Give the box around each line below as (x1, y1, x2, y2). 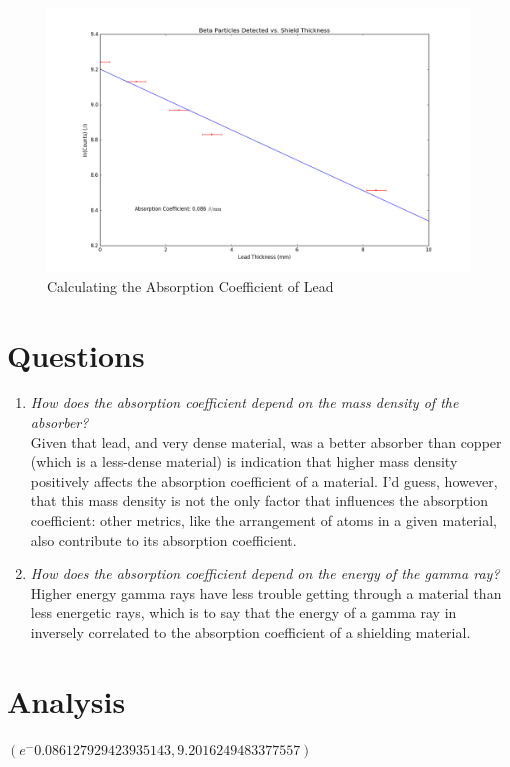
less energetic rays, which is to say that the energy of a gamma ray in (30, 602, 457, 623)
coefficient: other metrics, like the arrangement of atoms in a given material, (30, 510, 497, 531)
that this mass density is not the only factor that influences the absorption (30, 490, 488, 511)
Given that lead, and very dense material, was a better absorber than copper (30, 431, 502, 452)
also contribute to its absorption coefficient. (30, 529, 297, 550)
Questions (7, 334, 145, 375)
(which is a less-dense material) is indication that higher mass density (30, 451, 458, 472)
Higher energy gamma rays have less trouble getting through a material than (30, 582, 502, 603)
